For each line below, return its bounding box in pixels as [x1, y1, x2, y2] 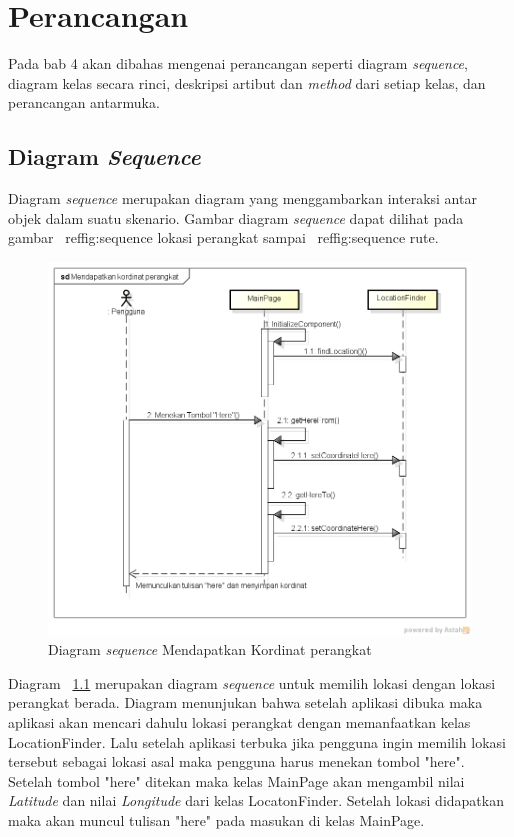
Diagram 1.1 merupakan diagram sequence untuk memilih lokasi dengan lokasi [8, 672, 496, 693]
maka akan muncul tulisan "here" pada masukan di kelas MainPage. [8, 810, 425, 831]
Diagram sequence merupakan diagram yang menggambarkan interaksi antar [8, 188, 477, 209]
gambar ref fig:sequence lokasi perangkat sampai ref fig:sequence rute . [8, 227, 439, 248]
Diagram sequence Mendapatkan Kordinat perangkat [48, 639, 372, 660]
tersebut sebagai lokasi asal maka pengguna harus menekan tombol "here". [8, 751, 465, 772]
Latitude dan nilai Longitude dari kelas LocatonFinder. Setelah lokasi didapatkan [8, 790, 504, 811]
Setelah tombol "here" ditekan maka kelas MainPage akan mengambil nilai [8, 770, 465, 791]
